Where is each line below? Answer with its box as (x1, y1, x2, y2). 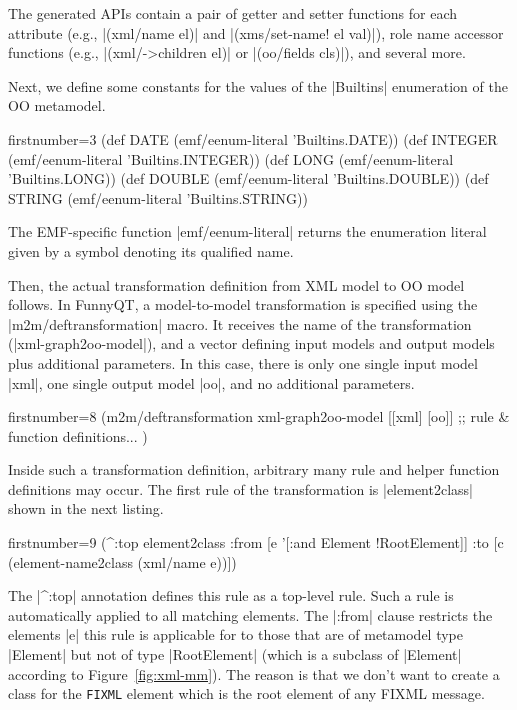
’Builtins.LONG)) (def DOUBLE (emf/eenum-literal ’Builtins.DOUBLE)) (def (8, 168, 489, 189)
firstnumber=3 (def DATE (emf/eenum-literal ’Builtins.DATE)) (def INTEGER (8, 128, 498, 149)
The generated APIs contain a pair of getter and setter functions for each (8, 3, 457, 23)
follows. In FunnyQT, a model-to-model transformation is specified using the (8, 294, 478, 315)
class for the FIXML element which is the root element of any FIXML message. (8, 683, 485, 704)
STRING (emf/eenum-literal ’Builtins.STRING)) (8, 187, 308, 208)
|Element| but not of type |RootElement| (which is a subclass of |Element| (8, 644, 462, 665)
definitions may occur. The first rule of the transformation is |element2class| (8, 478, 473, 499)
